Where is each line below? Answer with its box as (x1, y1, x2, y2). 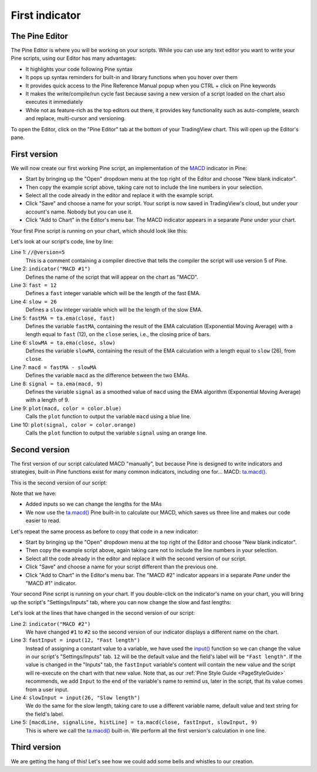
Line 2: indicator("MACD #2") (11, 620, 91, 627)
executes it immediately (25, 99, 83, 106)
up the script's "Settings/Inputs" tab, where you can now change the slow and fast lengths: (11, 598, 232, 605)
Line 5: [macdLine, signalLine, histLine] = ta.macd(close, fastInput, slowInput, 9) (11, 719, 258, 726)
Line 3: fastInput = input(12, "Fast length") (11, 636, 140, 644)
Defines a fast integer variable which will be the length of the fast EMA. (25, 290, 201, 297)
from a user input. (25, 686, 69, 693)
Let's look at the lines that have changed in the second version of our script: (11, 610, 195, 617)
